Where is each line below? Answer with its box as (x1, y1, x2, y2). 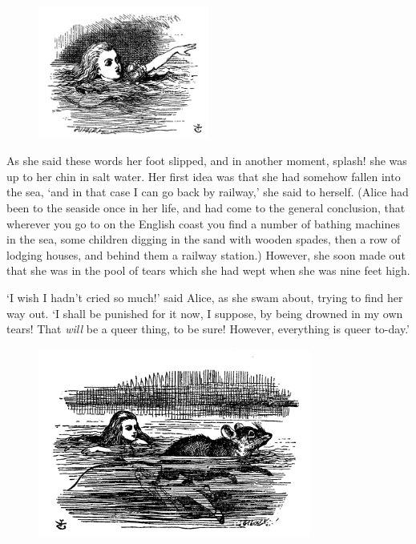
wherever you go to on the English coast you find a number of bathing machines (6, 215, 400, 232)
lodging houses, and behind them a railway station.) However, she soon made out (6, 246, 406, 263)
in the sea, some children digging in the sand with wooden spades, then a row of (6, 231, 401, 248)
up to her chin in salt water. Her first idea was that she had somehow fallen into (6, 167, 401, 184)
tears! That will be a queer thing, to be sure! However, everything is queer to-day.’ (6, 320, 410, 337)
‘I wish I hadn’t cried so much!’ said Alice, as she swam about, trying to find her (6, 288, 403, 305)
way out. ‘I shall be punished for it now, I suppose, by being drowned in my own (6, 304, 403, 321)
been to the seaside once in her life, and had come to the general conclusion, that (6, 199, 406, 216)
